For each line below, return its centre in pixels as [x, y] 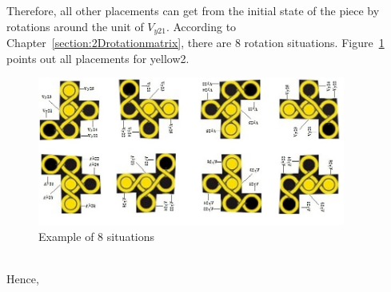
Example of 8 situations [97, 236]
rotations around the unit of [75, 26]
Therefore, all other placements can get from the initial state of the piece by [193, 10]
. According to [201, 26]
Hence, [23, 279]
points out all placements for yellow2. [98, 58]
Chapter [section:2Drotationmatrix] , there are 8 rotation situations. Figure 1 [195, 43]
